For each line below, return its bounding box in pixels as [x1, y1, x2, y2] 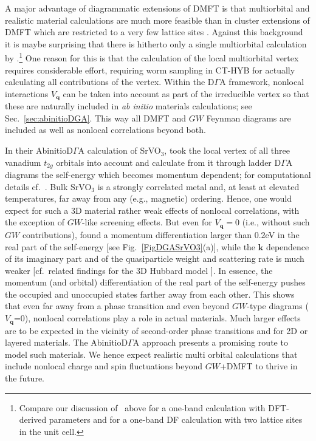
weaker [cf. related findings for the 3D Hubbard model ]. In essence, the [5, 264, 273, 276]
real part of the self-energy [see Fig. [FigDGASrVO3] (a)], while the [5, 240, 256, 253]
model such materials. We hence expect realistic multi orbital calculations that [5, 347, 298, 360]
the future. [5, 371, 45, 384]
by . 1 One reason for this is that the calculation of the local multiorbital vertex [5, 50, 299, 64]
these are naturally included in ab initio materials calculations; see [5, 100, 252, 112]
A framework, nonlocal [219, 75, 304, 88]
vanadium [5, 156, 41, 168]
